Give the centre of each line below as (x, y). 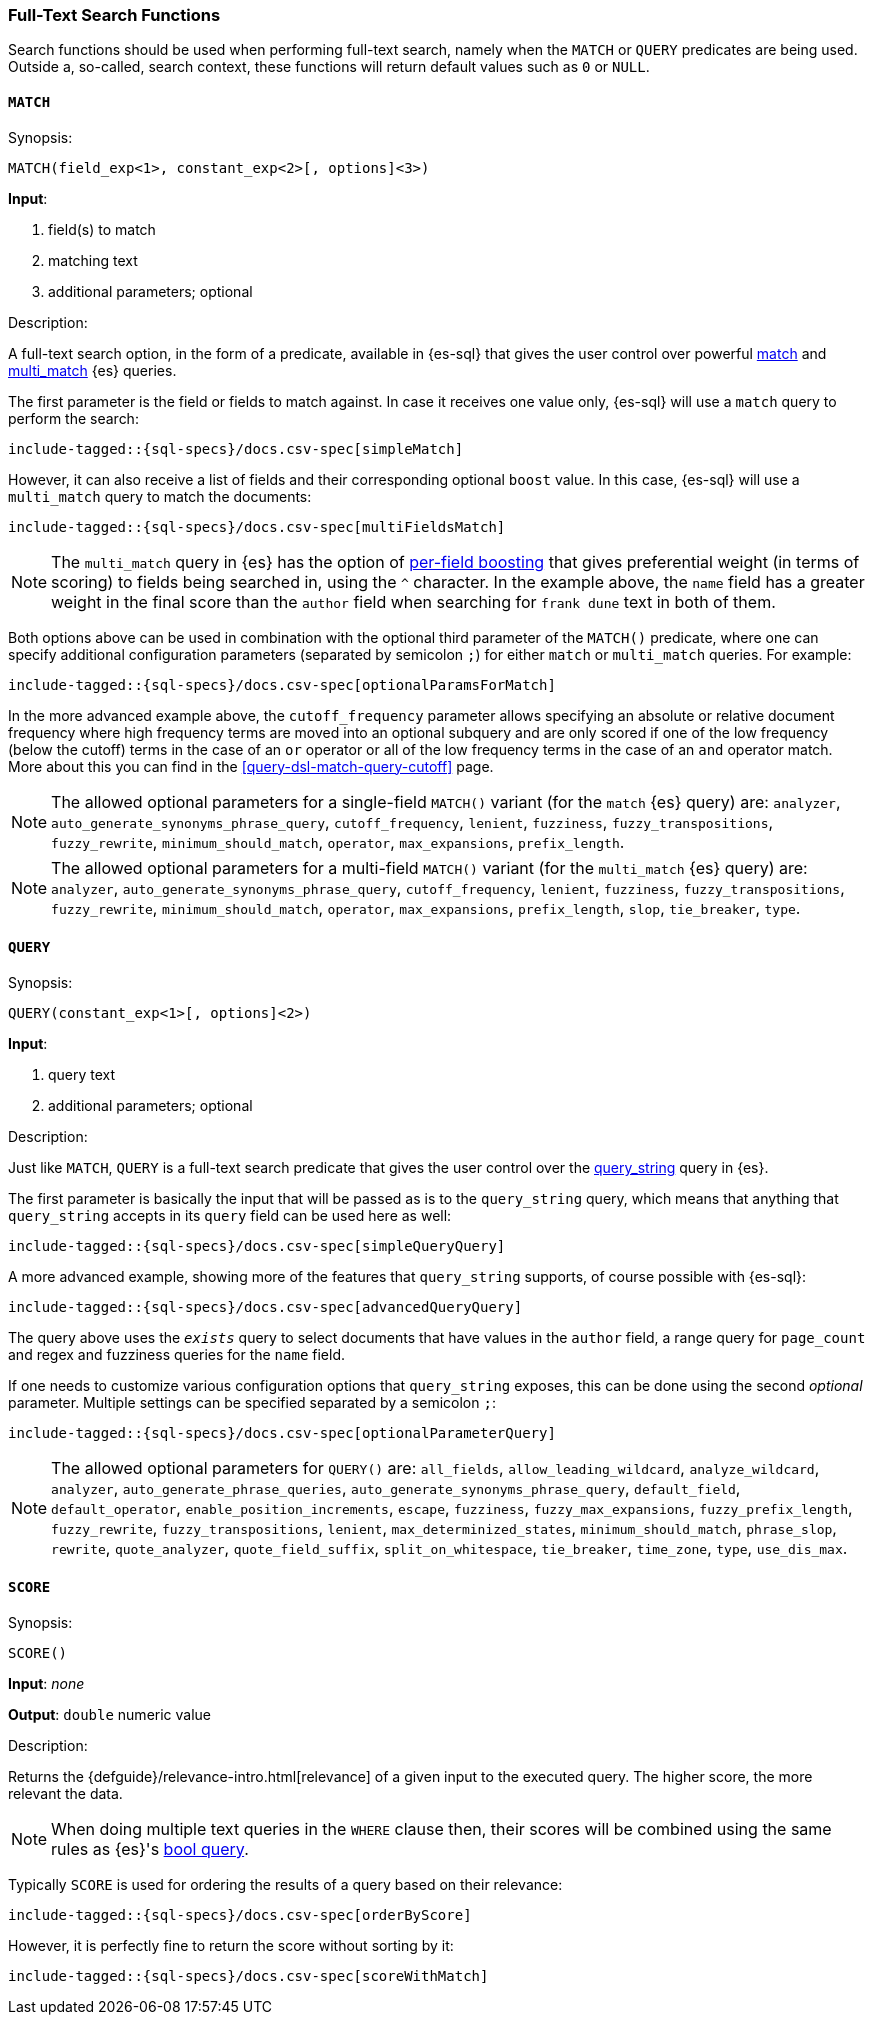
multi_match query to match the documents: (160, 496)
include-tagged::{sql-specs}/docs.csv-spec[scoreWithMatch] (248, 1976)
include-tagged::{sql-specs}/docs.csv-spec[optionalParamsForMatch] (282, 684)
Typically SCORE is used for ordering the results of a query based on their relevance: (285, 1885)
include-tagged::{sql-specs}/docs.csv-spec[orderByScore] (240, 1915)
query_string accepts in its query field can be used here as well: (230, 1215)
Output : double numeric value (110, 1715)
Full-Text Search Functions (114, 15)
